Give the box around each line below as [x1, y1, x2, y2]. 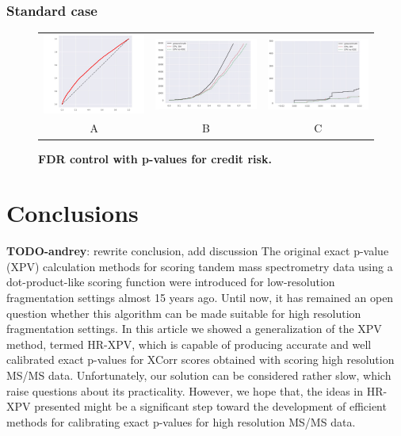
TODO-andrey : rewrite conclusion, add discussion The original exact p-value [6, 243, 389, 259]
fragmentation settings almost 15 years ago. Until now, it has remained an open [6, 289, 394, 306]
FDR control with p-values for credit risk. [38, 150, 272, 166]
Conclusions [6, 197, 139, 229]
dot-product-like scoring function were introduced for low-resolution [6, 273, 335, 290]
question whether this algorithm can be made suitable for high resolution [6, 304, 361, 321]
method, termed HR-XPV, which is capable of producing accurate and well [6, 335, 372, 352]
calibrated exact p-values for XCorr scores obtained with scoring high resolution [6, 351, 395, 368]
